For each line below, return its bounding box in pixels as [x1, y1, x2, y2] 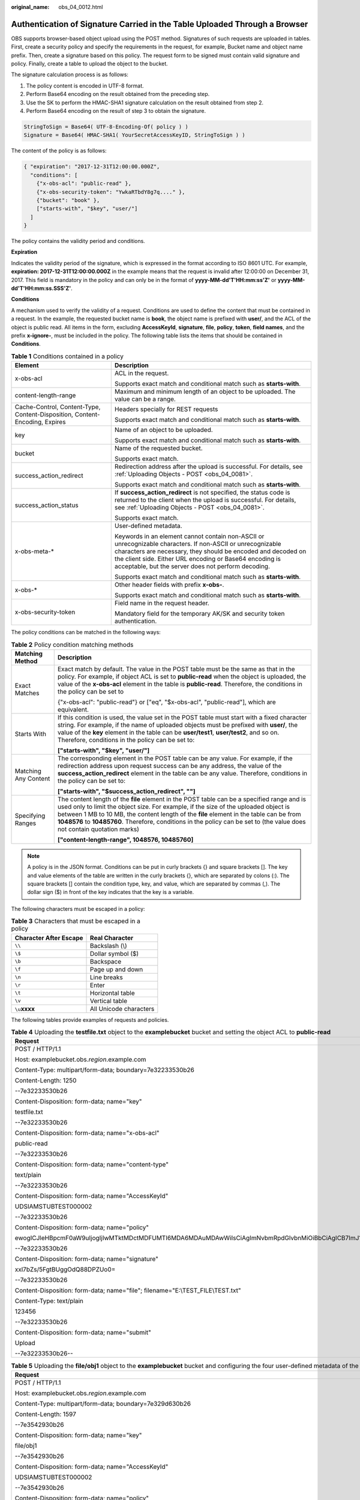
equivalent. [57, 705, 89, 713]
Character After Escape [14, 934, 83, 942]
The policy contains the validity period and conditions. [11, 238, 145, 245]
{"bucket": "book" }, [36, 197, 100, 203]
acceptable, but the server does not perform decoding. [114, 562, 270, 571]
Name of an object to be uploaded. [114, 426, 213, 434]
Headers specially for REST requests [114, 405, 218, 413]
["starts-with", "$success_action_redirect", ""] [57, 787, 196, 795]
